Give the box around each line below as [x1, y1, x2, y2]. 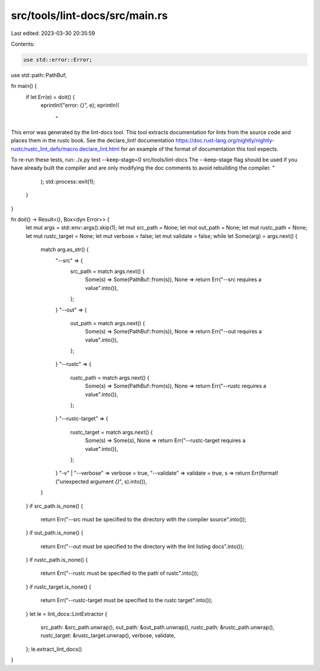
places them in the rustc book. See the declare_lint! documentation [11, 137, 175, 144]
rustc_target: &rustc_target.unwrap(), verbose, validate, [40, 632, 176, 639]
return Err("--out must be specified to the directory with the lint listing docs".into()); [40, 543, 244, 550]
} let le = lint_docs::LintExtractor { [25, 610, 108, 617]
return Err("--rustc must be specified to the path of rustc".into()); [40, 570, 199, 577]
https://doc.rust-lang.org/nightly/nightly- [175, 137, 275, 144]
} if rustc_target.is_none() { [25, 583, 91, 590]
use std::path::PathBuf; [11, 71, 68, 78]
